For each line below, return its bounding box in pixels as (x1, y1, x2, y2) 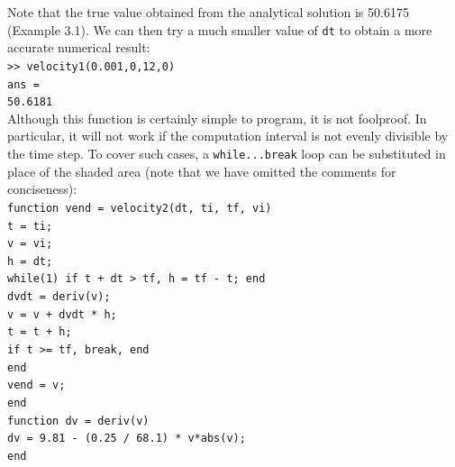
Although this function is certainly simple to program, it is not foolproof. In (7, 108, 427, 127)
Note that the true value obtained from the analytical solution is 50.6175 (7, 3, 409, 21)
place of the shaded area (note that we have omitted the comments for (7, 161, 396, 180)
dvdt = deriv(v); (7, 290, 111, 304)
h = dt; (7, 254, 53, 268)
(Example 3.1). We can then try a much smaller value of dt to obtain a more (7, 20, 432, 39)
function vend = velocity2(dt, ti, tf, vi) (7, 201, 272, 215)
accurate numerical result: (7, 38, 150, 57)
